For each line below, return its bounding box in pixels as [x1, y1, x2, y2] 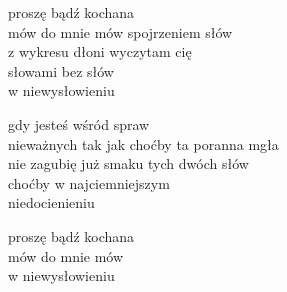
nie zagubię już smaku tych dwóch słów [8, 153, 249, 174]
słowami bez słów [8, 60, 114, 81]
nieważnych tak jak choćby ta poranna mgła [8, 133, 279, 154]
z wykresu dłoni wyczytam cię [8, 41, 192, 62]
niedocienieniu [8, 192, 95, 213]
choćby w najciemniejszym [8, 172, 170, 193]
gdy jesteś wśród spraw [8, 113, 150, 134]
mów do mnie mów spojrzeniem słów [8, 21, 233, 42]
